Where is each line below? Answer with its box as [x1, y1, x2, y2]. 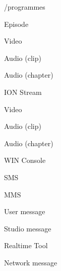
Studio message [4, 223, 51, 233]
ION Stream [4, 86, 42, 97]
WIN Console [4, 155, 46, 165]
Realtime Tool [4, 240, 48, 251]
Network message [4, 257, 57, 267]
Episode [4, 18, 29, 29]
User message [4, 206, 45, 217]
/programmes [4, 2, 45, 12]
